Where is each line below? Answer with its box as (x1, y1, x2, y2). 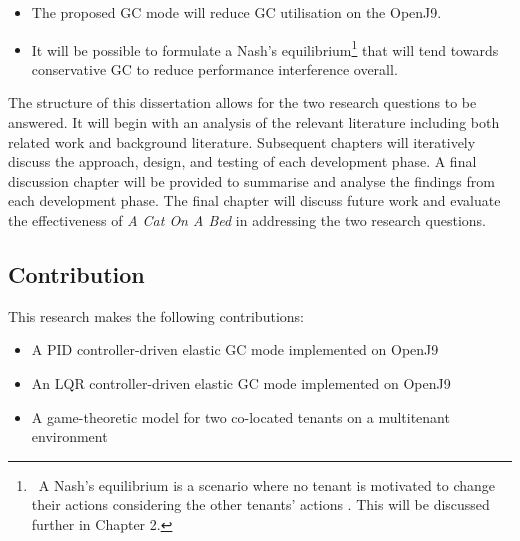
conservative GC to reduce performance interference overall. (31, 58, 398, 79)
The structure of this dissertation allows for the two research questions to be (8, 92, 477, 113)
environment (31, 426, 108, 447)
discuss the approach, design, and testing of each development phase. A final (8, 151, 477, 172)
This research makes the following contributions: (8, 305, 304, 326)
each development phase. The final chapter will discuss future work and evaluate (8, 190, 501, 211)
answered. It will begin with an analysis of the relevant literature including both (8, 112, 500, 133)
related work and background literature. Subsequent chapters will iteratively (8, 131, 476, 152)
